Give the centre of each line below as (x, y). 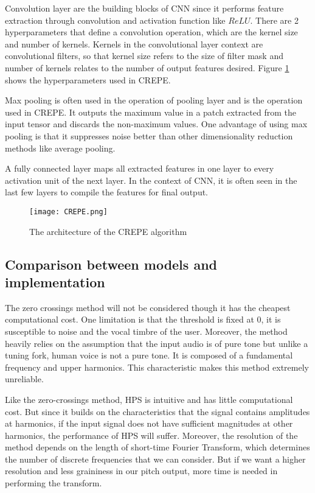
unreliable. (24, 379)
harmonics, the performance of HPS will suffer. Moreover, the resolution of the (151, 435)
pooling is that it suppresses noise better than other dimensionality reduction (149, 135)
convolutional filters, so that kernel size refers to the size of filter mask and (144, 56)
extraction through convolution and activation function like (115, 20)
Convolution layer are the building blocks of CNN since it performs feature (144, 8)
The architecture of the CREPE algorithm (108, 231)
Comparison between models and (111, 264)
